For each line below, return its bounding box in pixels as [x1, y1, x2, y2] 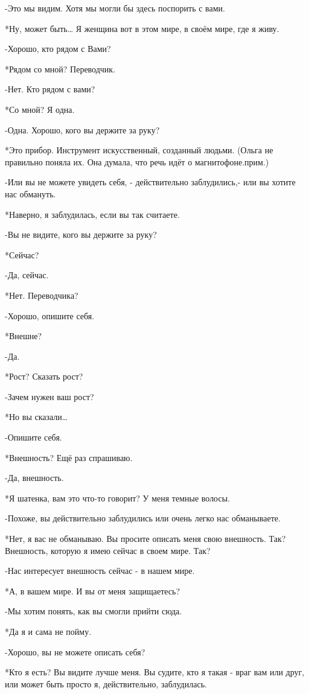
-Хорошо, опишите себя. [5, 309, 95, 322]
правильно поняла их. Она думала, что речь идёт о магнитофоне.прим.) [5, 155, 269, 168]
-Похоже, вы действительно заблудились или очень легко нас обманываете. [5, 512, 281, 524]
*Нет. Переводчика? [5, 288, 78, 301]
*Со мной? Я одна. [5, 103, 75, 115]
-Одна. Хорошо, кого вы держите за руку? [5, 123, 160, 136]
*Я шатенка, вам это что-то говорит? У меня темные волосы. [5, 491, 230, 504]
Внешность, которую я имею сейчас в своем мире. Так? [5, 544, 211, 556]
